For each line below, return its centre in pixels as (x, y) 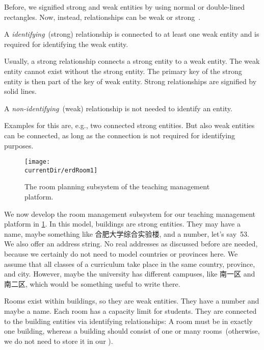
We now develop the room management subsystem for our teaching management (130, 214)
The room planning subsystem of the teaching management (117, 186)
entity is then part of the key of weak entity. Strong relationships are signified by (130, 81)
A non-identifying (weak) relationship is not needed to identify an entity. (118, 108)
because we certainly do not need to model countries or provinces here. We (121, 254)
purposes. (19, 145)
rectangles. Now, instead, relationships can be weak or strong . (102, 17)
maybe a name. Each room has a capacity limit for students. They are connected (130, 310)
